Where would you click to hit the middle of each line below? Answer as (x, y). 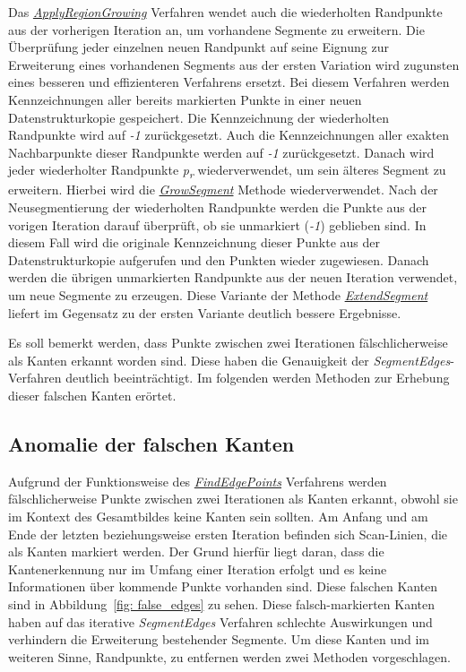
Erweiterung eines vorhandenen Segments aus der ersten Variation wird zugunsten (234, 64)
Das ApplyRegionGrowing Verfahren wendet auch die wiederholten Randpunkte (225, 12)
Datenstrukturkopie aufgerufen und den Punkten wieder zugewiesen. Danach (219, 259)
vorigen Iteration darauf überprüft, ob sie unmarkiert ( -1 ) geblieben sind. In (217, 224)
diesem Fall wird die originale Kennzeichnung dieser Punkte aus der (194, 242)
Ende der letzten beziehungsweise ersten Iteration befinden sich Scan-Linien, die (228, 534)
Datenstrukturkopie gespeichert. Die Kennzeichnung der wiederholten (199, 117)
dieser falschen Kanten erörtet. (92, 395)
